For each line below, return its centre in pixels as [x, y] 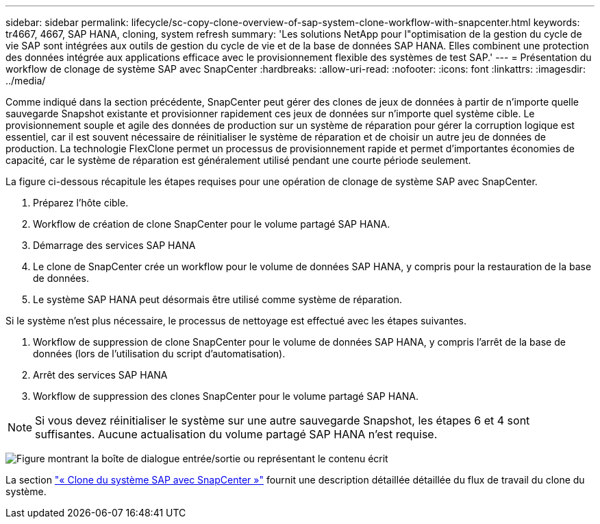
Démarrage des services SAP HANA [114, 245]
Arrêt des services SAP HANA [100, 375]
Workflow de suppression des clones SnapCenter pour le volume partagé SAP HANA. [226, 396]
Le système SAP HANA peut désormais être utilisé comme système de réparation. [218, 299]
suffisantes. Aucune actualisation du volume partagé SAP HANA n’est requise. [236, 434]
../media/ [26, 81]
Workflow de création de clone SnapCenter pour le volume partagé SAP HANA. [212, 224]
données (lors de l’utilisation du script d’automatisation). [159, 354]
